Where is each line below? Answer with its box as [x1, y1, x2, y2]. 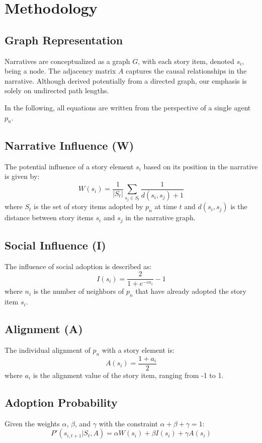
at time [154, 201, 177, 212]
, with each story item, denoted [138, 55, 234, 66]
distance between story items [5, 212, 94, 223]
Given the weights [5, 418, 60, 428]
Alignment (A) [5, 321, 83, 337]
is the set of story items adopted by [34, 201, 143, 212]
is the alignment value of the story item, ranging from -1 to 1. [33, 369, 224, 380]
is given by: [5, 171, 40, 181]
